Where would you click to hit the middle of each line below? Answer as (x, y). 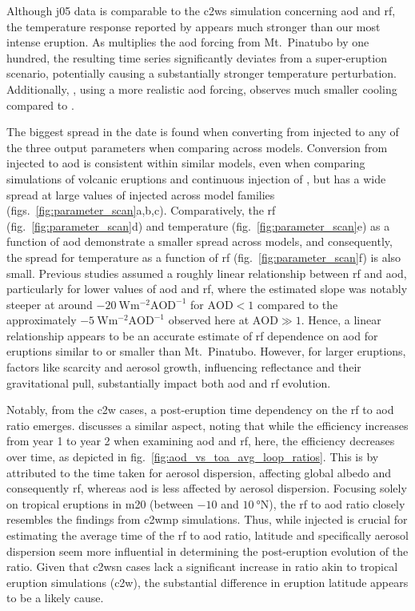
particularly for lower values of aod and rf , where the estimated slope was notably (207, 289)
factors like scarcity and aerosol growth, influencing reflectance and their (184, 367)
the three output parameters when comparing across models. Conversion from (197, 147)
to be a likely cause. (55, 598)
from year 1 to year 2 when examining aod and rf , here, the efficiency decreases (201, 441)
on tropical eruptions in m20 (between (100, 503)
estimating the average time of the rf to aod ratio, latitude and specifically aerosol (207, 535)
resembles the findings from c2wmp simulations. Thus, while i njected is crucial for (207, 519)
